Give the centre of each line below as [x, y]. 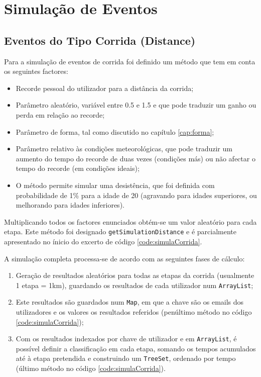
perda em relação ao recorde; [60, 114]
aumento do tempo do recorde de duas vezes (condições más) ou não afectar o [136, 158]
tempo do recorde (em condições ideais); [78, 168]
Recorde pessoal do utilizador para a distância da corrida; [105, 88]
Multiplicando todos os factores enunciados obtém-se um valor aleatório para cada [130, 221]
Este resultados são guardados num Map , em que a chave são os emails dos [130, 302]
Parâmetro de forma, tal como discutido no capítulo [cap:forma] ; [115, 131]
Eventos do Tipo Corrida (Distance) [100, 40]
